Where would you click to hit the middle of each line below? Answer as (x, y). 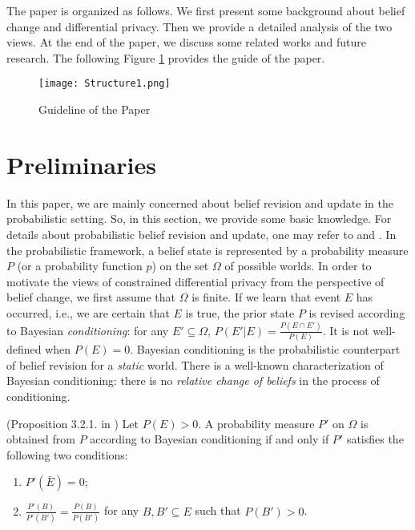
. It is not (346, 330)
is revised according (357, 312)
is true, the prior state (240, 312)
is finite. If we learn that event (266, 297)
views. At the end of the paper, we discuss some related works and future (186, 42)
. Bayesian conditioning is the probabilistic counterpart (265, 349)
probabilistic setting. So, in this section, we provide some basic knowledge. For (199, 218)
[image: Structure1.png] (105, 84)
